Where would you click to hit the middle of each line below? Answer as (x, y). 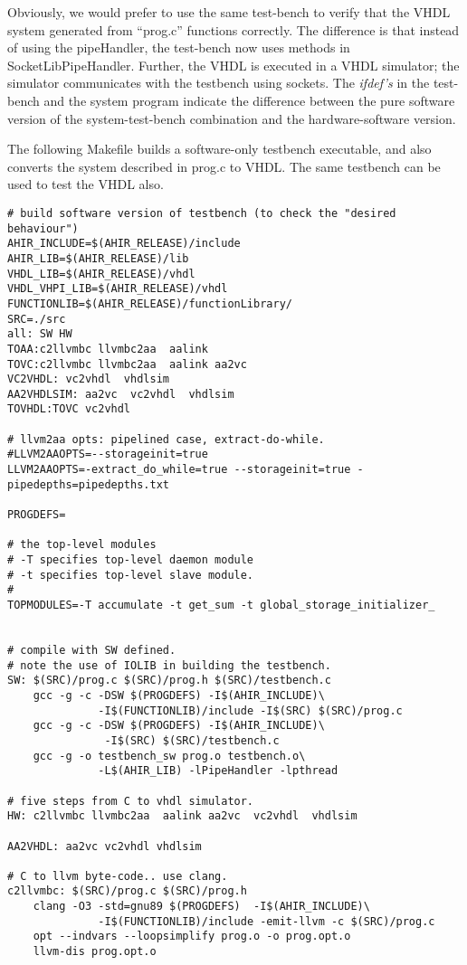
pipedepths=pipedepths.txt (88, 484)
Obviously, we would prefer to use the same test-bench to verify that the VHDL (229, 12)
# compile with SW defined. (92, 650)
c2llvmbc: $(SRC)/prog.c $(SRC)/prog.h (127, 891)
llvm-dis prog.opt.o (95, 952)
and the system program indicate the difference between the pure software (249, 100)
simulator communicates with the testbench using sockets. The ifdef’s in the (219, 83)
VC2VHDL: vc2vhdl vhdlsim (88, 379)
